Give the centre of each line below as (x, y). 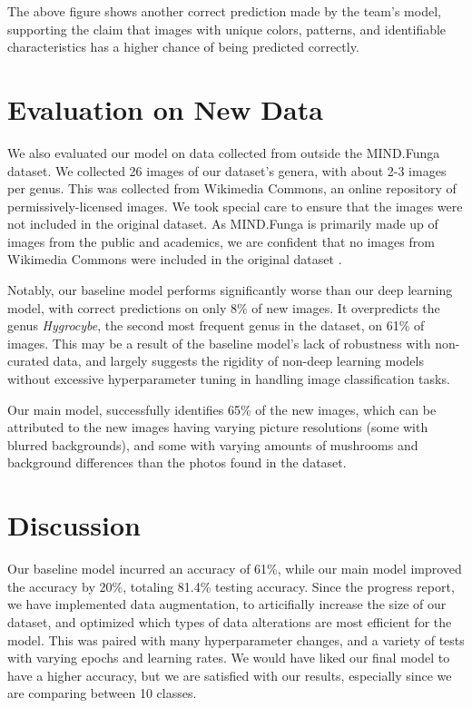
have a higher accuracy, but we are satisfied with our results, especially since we (230, 675)
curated (28, 361)
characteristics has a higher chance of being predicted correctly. (183, 47)
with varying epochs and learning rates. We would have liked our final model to (229, 658)
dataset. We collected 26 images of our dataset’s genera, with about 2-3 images (227, 170)
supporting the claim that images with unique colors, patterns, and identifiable (227, 29)
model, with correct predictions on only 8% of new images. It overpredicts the (224, 307)
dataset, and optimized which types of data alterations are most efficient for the (230, 621)
